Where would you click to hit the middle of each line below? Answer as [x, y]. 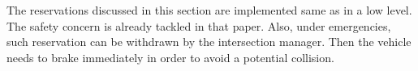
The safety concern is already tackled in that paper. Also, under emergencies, [199, 25]
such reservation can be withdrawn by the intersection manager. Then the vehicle [209, 42]
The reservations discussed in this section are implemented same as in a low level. [209, 10]
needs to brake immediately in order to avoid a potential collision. [170, 57]
